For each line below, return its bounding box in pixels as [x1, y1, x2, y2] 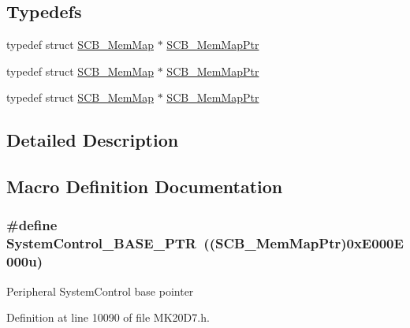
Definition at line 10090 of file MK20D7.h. [6, 309, 210, 326]
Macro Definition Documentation [6, 174, 283, 199]
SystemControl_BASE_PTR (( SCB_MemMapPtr [6, 233, 341, 253]
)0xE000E [341, 233, 404, 253]
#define [6, 215, 58, 235]
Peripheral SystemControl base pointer [6, 282, 194, 299]
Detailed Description [6, 128, 179, 152]
